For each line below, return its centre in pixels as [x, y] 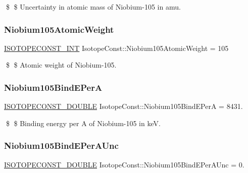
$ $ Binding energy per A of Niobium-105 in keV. [83, 123]
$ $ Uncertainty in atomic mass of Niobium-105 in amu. [93, 7]
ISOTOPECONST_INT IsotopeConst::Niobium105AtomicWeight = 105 [116, 48]
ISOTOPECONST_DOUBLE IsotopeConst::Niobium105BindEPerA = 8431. [123, 106]
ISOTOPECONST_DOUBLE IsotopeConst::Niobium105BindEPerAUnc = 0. [124, 164]
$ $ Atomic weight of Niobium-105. [61, 65]
